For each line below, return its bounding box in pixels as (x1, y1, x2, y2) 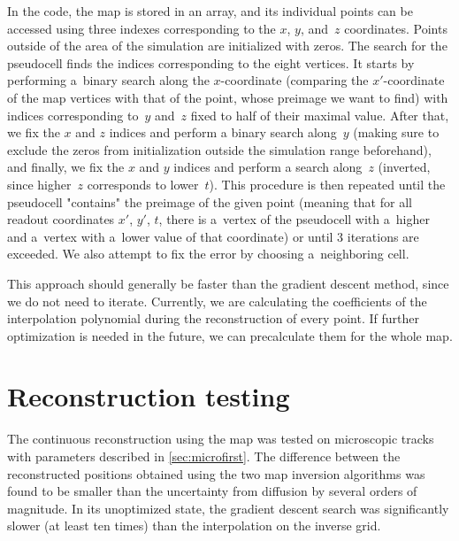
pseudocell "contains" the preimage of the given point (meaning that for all (7, 192, 412, 211)
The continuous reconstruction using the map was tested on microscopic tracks (7, 429, 434, 448)
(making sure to (353, 123, 440, 142)
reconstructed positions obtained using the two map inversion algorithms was (7, 464, 425, 483)
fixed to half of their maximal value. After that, (190, 105, 449, 124)
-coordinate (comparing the (220, 71, 369, 89)
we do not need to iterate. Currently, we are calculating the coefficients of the (7, 291, 427, 310)
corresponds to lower (87, 174, 199, 193)
